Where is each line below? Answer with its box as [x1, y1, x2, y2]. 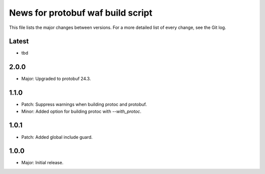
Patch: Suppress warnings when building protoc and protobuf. [21, 101, 147, 107]
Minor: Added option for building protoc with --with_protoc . [21, 108, 142, 114]
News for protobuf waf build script [9, 7, 153, 18]
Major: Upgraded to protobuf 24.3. [21, 76, 91, 82]
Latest [9, 37, 29, 46]
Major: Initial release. [21, 160, 64, 166]
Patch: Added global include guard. [21, 134, 93, 140]
